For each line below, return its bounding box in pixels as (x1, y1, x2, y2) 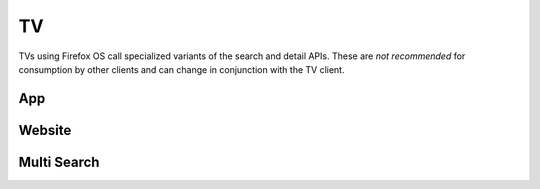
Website (18, 121, 72, 139)
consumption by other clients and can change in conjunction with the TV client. (18, 63, 345, 75)
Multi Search (18, 153, 100, 170)
